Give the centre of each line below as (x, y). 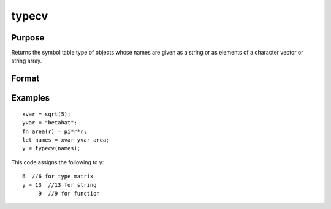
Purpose (28, 38)
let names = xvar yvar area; (66, 140)
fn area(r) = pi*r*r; (55, 131)
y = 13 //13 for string (59, 185)
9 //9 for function (69, 193)
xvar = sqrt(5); (47, 114)
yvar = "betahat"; (50, 123)
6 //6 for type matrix (58, 177)
